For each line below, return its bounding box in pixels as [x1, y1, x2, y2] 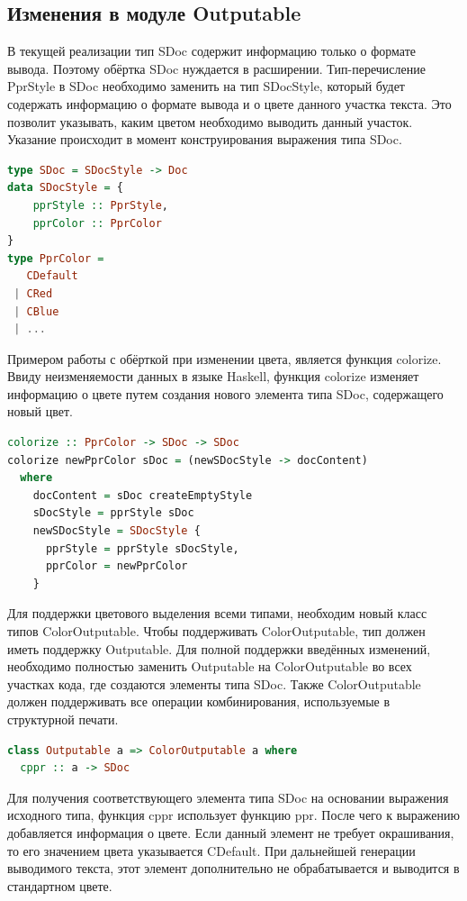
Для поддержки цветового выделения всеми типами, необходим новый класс [7, 604, 427, 623]
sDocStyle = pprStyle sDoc [32, 506, 194, 520]
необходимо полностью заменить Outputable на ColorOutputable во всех [7, 657, 412, 676]
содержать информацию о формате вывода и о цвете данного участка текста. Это [7, 94, 452, 113]
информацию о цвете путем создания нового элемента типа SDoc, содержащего [7, 384, 444, 403]
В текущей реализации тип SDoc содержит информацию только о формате [7, 41, 417, 60]
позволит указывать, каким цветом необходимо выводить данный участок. [7, 112, 413, 131]
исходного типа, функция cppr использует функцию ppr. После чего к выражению [7, 805, 461, 824]
